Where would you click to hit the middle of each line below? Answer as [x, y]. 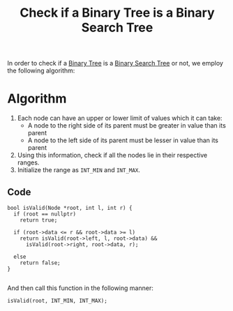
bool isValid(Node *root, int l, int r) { [70, 208]
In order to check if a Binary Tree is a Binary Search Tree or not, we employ [115, 63]
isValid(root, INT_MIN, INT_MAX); [58, 301]
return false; [40, 263]
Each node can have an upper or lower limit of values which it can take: [120, 118]
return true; [39, 220]
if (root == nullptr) [45, 214]
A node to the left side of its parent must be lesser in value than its [123, 140]
